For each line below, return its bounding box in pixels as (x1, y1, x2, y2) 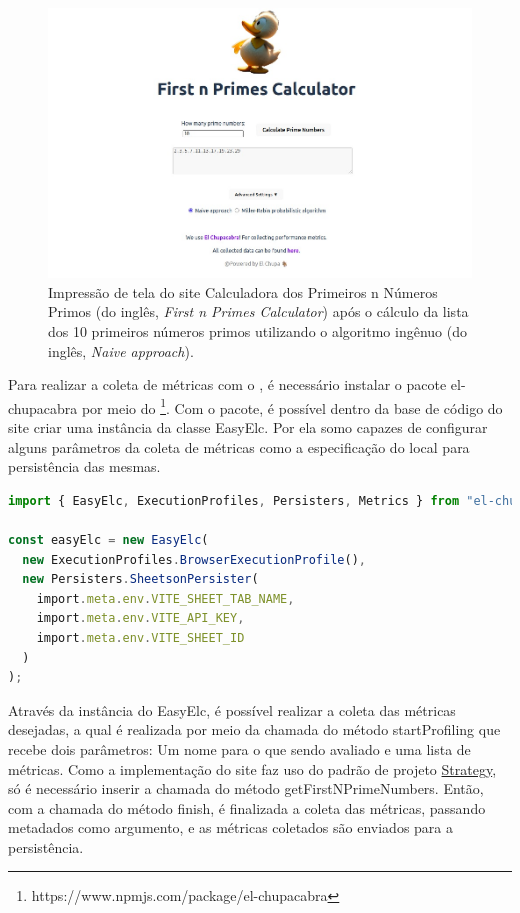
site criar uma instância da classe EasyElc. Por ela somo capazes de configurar (8, 417, 488, 438)
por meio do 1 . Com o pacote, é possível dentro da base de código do (81, 394, 503, 418)
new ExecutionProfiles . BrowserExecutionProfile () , (22, 552, 366, 567)
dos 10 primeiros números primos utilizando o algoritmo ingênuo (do (48, 320, 467, 341)
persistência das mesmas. (8, 456, 161, 477)
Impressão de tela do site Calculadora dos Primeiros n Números (48, 281, 438, 302)
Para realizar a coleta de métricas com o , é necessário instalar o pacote (8, 374, 447, 395)
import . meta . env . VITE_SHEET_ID (36, 630, 245, 645)
